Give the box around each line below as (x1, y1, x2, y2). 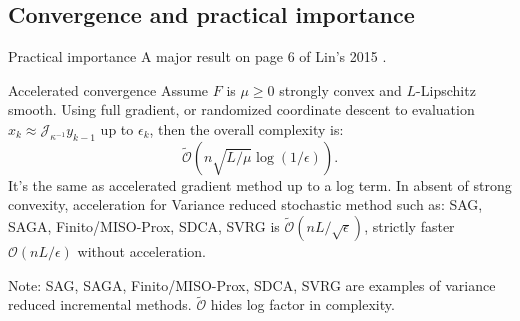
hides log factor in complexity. (210, 294, 395, 315)
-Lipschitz (416, 79, 476, 100)
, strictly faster (364, 215, 455, 236)
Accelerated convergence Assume (8, 79, 209, 100)
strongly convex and (279, 79, 402, 100)
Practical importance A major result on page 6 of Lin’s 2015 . (8, 46, 387, 67)
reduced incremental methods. (8, 294, 192, 315)
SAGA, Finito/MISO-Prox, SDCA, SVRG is (8, 215, 280, 236)
